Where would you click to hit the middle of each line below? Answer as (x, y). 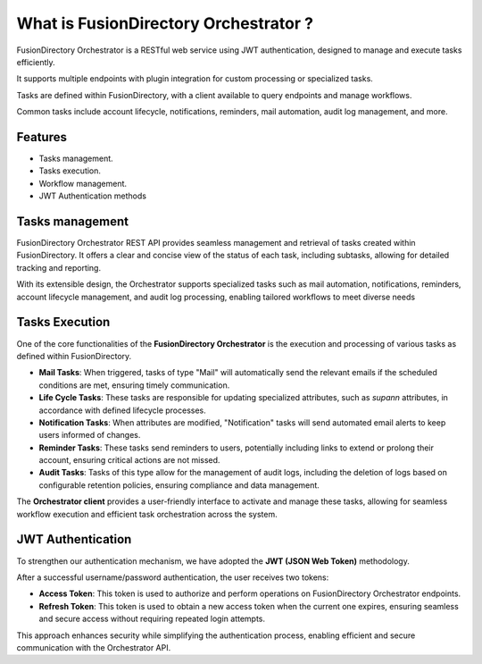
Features (42, 137)
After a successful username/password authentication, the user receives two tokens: (173, 577)
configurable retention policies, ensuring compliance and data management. (179, 485)
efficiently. (36, 62)
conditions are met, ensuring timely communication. (134, 385)
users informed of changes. (90, 435)
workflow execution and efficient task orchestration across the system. (147, 514)
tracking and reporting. (59, 267)
